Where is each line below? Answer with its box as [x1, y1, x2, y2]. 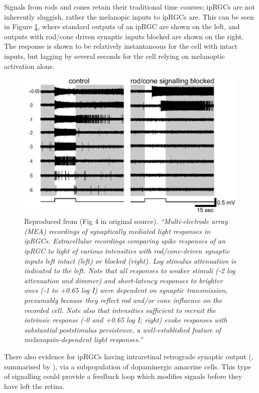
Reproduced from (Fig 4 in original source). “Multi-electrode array [24, 216, 228, 226]
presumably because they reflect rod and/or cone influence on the [24, 294, 222, 305]
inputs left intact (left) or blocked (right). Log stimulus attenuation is [24, 255, 236, 266]
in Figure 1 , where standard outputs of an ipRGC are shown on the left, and [4, 21, 240, 32]
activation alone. [4, 60, 55, 71]
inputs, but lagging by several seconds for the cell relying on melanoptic [4, 50, 225, 61]
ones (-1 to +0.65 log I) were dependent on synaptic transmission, [24, 285, 228, 295]
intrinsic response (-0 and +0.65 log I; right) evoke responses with [24, 315, 227, 325]
